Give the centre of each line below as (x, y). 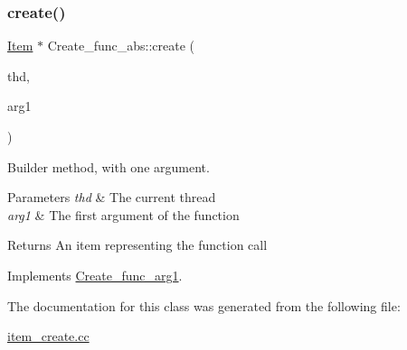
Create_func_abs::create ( (121, 46)
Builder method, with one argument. (109, 166)
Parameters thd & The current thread (112, 197)
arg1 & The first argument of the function (123, 214)
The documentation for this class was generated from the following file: (204, 305)
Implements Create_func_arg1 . (95, 275)
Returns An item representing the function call (137, 245)
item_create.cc (48, 336)
